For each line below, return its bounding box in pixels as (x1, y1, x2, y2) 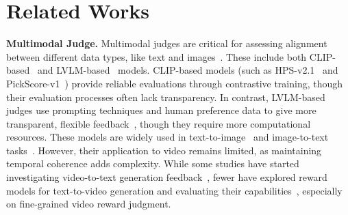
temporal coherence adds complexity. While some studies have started (6, 156, 299, 171)
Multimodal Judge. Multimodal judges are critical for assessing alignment (6, 36, 327, 51)
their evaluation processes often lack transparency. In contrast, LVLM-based (6, 89, 325, 104)
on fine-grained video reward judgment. (6, 197, 171, 211)
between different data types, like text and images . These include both (6, 49, 307, 63)
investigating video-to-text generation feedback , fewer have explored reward (6, 170, 327, 184)
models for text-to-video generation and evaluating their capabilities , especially (6, 183, 343, 197)
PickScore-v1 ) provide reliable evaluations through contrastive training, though (6, 76, 343, 90)
